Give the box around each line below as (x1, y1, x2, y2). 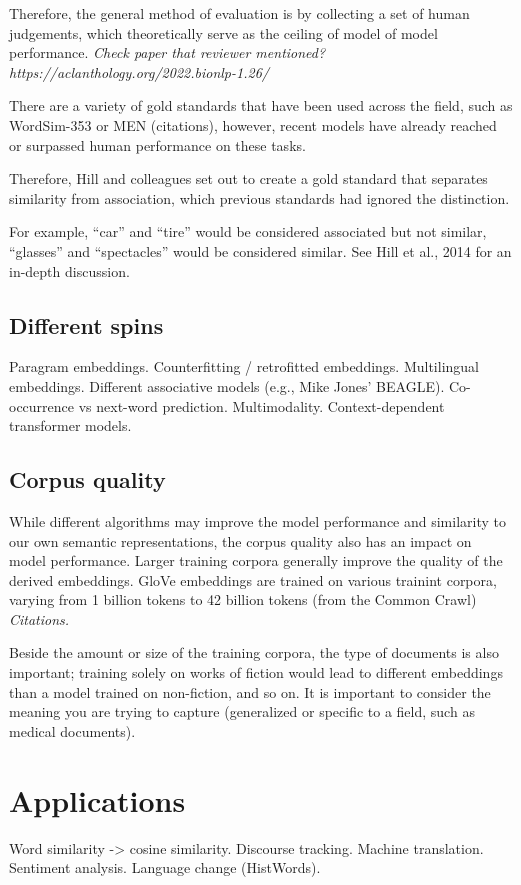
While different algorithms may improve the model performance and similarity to (9, 510, 506, 531)
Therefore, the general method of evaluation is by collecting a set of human (9, 3, 470, 23)
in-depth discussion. (9, 260, 130, 281)
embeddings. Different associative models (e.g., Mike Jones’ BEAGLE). (9, 375, 445, 396)
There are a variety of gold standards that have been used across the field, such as (9, 95, 513, 116)
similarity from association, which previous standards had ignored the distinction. (9, 187, 510, 208)
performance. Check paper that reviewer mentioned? (9, 42, 326, 63)
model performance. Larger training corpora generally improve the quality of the (9, 550, 503, 571)
